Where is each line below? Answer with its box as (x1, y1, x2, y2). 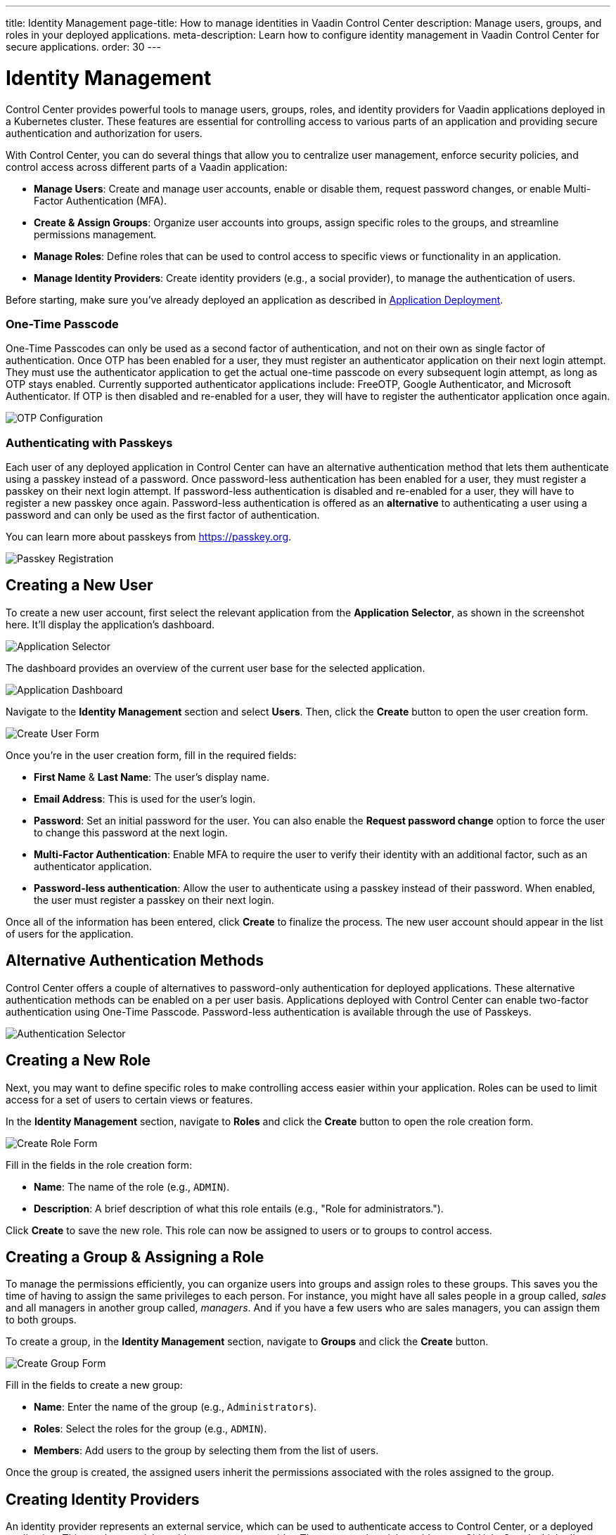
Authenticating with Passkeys (6, 435, 173, 450)
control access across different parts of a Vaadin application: (6, 160, 288, 173)
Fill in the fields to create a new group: (6, 1379, 183, 1392)
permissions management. (34, 228, 157, 240)
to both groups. (6, 1314, 77, 1326)
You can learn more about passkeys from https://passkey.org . (6, 531, 292, 543)
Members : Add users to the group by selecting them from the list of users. (34, 1444, 379, 1457)
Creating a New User (6, 576, 153, 595)
